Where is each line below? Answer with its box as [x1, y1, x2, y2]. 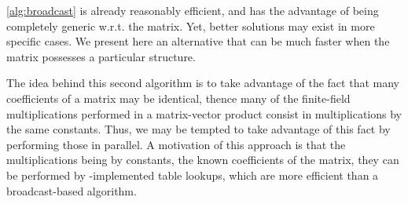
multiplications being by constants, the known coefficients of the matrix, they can [6, 151, 399, 168]
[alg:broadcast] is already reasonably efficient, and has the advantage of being [6, 2, 379, 18]
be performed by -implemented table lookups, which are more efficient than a [6, 166, 379, 183]
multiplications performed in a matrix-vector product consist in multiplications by [6, 105, 402, 122]
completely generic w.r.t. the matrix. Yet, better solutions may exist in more [6, 17, 375, 34]
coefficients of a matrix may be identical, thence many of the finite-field [6, 89, 351, 106]
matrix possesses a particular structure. [6, 48, 196, 64]
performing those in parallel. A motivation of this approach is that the [6, 136, 346, 152]
